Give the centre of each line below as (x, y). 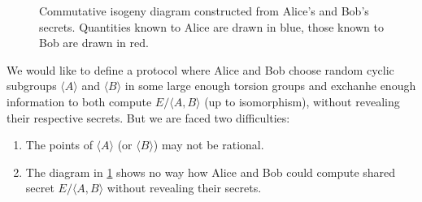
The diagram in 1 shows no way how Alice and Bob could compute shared (211, 172)
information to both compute (79, 101)
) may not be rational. (209, 145)
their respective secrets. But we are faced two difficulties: (148, 117)
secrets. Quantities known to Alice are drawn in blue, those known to (211, 26)
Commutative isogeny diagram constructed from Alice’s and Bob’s (204, 11)
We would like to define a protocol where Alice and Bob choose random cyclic (200, 69)
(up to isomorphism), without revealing (302, 101)
